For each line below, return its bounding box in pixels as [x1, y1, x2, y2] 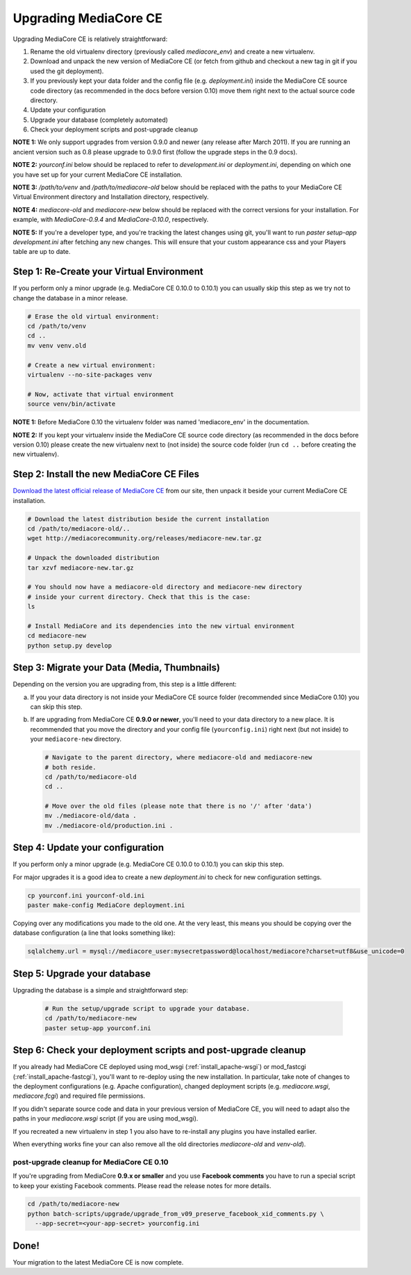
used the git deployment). [30, 67, 104, 75]
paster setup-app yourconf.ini [44, 1024, 152, 1032]
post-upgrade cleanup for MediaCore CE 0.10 [12, 1157, 169, 1166]
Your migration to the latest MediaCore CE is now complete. [12, 1258, 184, 1266]
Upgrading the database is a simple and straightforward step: [12, 986, 189, 994]
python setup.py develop [27, 641, 112, 650]
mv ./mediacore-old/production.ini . [44, 821, 174, 829]
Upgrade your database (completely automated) [30, 115, 168, 124]
